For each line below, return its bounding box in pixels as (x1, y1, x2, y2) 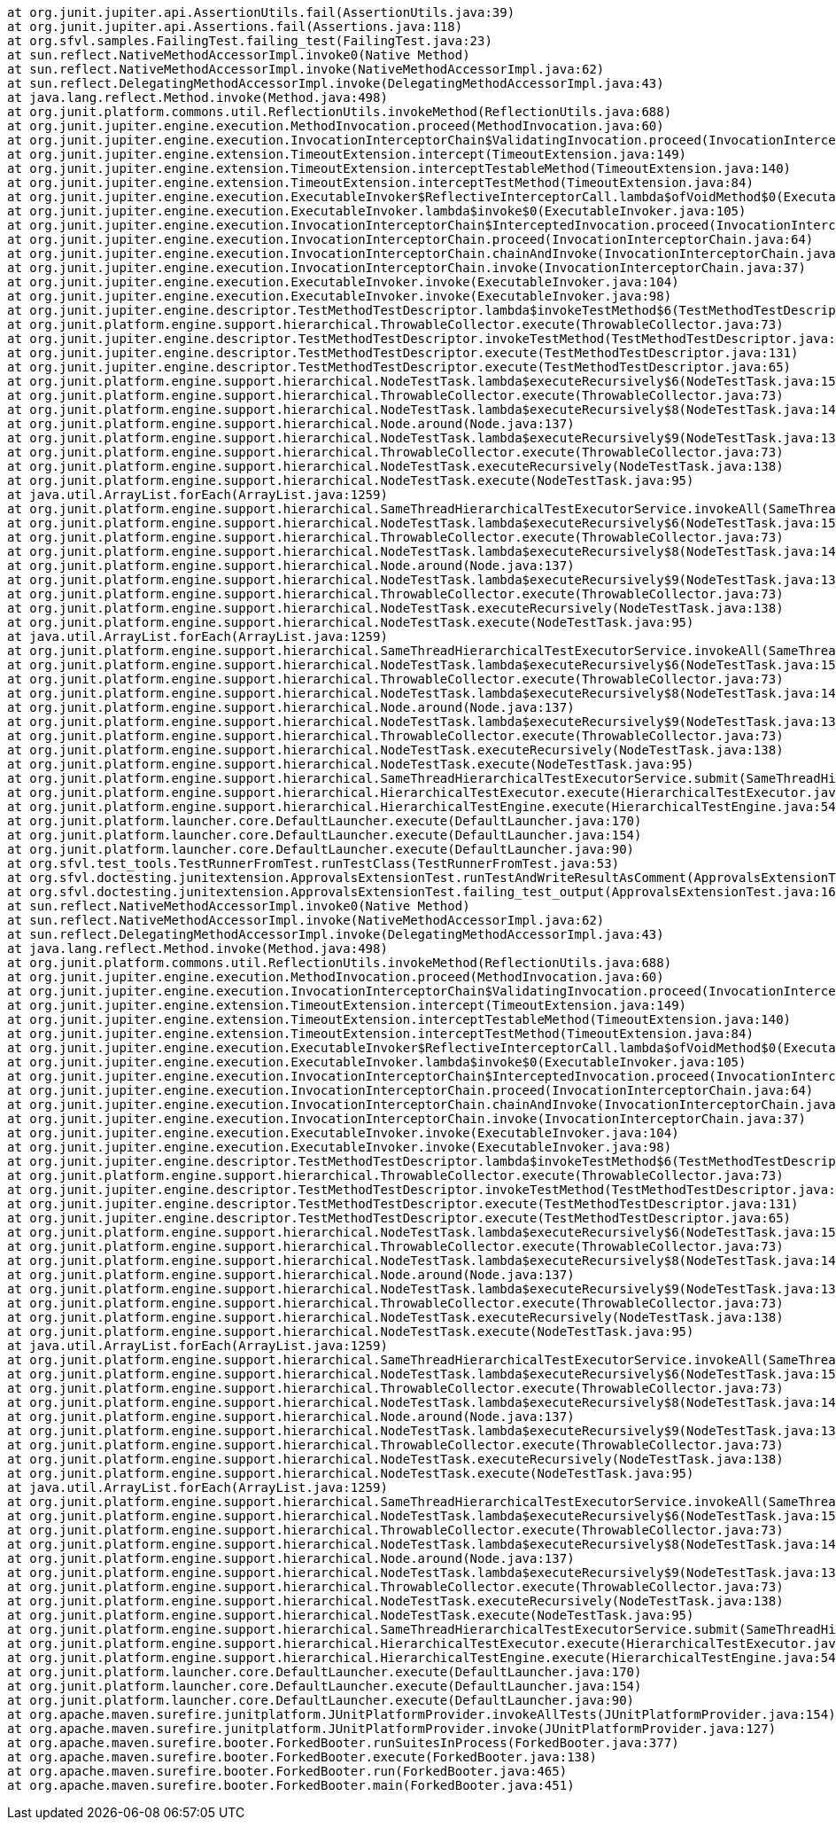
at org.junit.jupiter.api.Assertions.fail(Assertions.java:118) (7, 20, 463, 34)
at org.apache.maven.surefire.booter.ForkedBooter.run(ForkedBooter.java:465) (7, 1764, 568, 1778)
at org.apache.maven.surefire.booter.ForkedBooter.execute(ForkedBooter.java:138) (7, 1750, 597, 1764)
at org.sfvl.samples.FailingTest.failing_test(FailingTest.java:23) (7, 34, 492, 48)
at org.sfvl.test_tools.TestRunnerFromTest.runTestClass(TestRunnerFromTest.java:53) (7, 856, 620, 871)
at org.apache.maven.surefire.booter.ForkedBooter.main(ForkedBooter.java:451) (7, 1778, 575, 1792)
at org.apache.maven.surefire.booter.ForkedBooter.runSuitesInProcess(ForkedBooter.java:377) (7, 1736, 679, 1750)
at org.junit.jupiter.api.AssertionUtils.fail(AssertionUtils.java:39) (7, 5, 515, 20)
